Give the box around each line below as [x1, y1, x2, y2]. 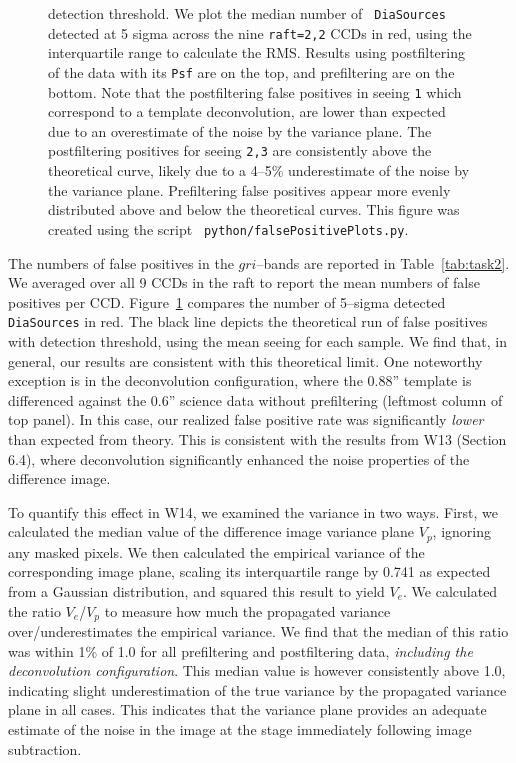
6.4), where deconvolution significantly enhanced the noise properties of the [8, 448, 470, 469]
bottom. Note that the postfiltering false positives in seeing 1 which [48, 81, 462, 102]
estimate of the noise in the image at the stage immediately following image [8, 718, 472, 739]
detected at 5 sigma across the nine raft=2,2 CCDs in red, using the [48, 22, 472, 43]
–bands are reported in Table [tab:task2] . [256, 252, 510, 273]
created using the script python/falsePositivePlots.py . [48, 218, 409, 239]
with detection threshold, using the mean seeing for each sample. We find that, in [8, 330, 507, 351]
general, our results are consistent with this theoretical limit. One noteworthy [8, 350, 483, 371]
